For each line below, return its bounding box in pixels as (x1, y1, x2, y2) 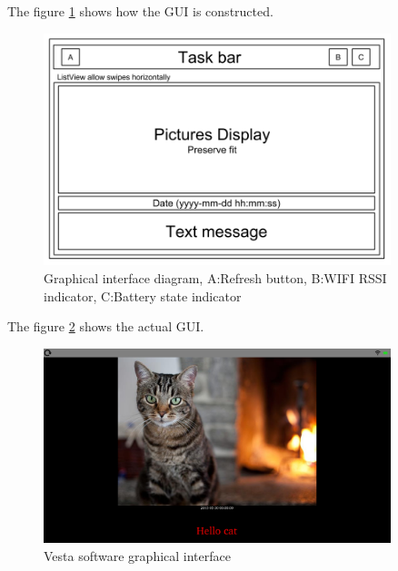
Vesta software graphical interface (44, 546, 231, 566)
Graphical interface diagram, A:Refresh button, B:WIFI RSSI (44, 269, 387, 288)
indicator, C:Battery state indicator (44, 286, 242, 305)
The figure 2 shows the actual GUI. (7, 317, 204, 336)
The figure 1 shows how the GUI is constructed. (7, 2, 274, 20)
